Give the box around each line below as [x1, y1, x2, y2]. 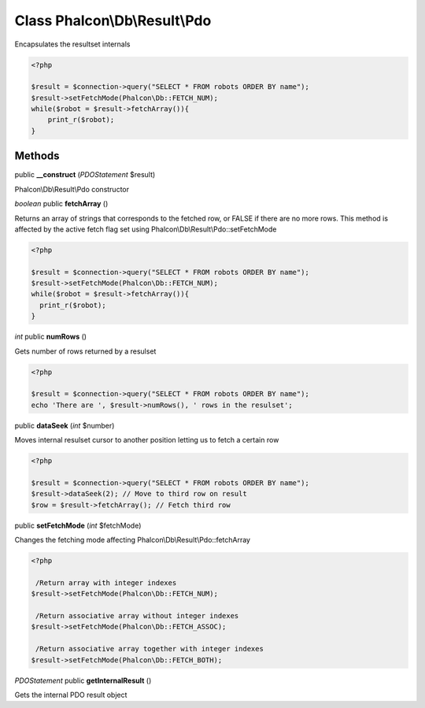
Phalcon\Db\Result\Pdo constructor [14, 184, 130, 194]
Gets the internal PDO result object [14, 690, 128, 699]
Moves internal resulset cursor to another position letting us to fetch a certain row [14, 436, 279, 445]
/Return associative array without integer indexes [35, 611, 239, 621]
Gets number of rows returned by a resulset [14, 347, 157, 356]
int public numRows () [14, 332, 87, 342]
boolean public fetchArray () [14, 199, 109, 209]
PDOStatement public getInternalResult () [14, 676, 152, 685]
